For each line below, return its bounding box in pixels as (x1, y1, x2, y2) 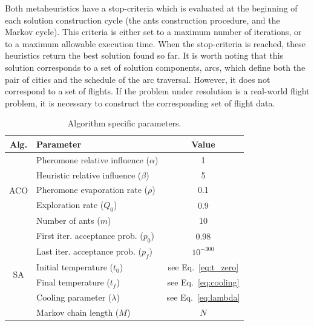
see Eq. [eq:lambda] (166, 290, 240, 303)
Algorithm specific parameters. (67, 117, 182, 129)
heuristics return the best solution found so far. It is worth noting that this (5, 49, 284, 62)
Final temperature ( (36, 276, 110, 289)
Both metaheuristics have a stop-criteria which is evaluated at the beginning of (5, 2, 298, 14)
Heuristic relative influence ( (36, 168, 142, 181)
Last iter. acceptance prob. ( (36, 245, 142, 258)
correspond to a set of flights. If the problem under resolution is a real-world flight (5, 85, 310, 97)
